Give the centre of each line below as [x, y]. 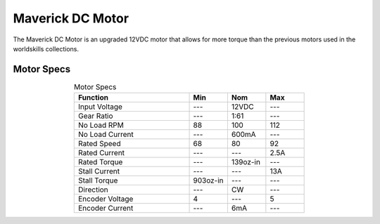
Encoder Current [106, 209]
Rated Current [102, 153]
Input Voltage [101, 107]
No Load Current [106, 135]
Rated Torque [101, 162]
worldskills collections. [46, 48]
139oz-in [246, 162]
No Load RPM [101, 125]
